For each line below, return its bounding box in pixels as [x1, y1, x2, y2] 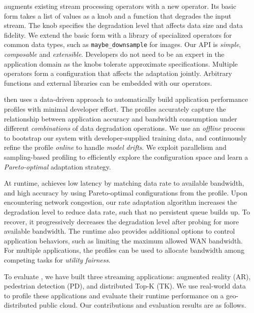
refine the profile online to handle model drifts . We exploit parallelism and [4, 142, 227, 152]
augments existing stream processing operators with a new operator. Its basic [4, 1, 236, 11]
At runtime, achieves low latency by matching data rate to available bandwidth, [4, 178, 244, 188]
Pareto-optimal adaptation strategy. [4, 161, 111, 171]
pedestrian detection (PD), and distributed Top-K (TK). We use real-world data [4, 281, 246, 291]
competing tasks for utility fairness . [4, 254, 111, 265]
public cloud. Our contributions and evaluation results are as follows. [39, 300, 246, 310]
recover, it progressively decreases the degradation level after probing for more [4, 216, 239, 226]
